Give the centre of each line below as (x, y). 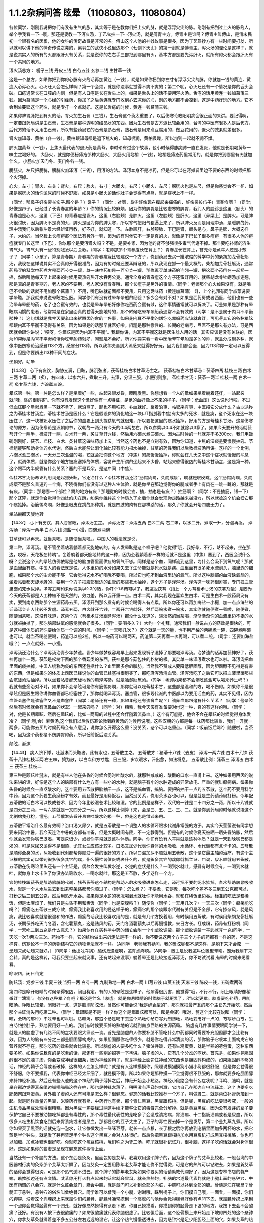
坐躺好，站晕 (22, 362)
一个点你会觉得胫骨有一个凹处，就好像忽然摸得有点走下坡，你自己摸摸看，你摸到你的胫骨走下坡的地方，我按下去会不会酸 (131, 1205)
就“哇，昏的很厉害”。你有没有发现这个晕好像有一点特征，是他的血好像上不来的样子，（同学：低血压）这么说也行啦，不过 (130, 400)
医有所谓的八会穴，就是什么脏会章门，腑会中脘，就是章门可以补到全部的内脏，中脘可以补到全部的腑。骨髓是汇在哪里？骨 (131, 1185)
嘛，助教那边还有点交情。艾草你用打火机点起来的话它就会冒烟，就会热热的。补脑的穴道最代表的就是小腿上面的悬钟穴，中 (131, 1178)
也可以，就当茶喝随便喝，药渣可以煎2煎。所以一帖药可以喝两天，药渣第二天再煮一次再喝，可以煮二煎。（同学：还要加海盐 (131, 636)
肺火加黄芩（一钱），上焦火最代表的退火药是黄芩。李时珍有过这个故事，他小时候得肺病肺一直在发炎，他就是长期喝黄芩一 (130, 147)
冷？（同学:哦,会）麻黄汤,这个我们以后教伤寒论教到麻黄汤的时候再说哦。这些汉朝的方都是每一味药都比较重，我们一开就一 (131, 721)
